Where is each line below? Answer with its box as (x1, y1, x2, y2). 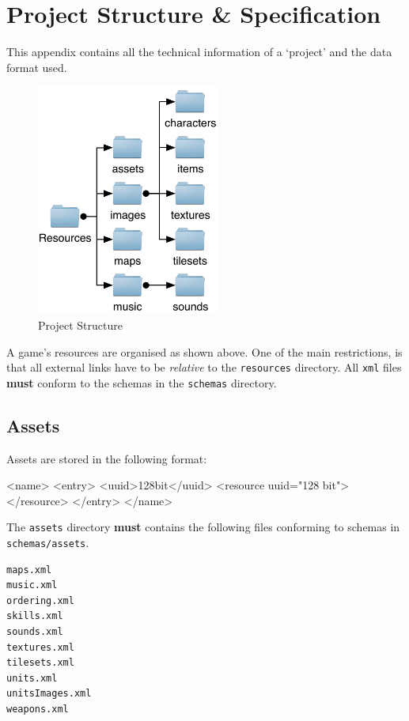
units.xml (6, 672, 58, 684)
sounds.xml (6, 626, 63, 638)
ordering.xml (6, 595, 74, 606)
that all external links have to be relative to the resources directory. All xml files (6, 359, 402, 376)
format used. (6, 59, 67, 75)
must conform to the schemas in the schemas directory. (6, 374, 277, 391)
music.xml (6, 579, 58, 591)
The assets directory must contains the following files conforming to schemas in (6, 519, 400, 535)
